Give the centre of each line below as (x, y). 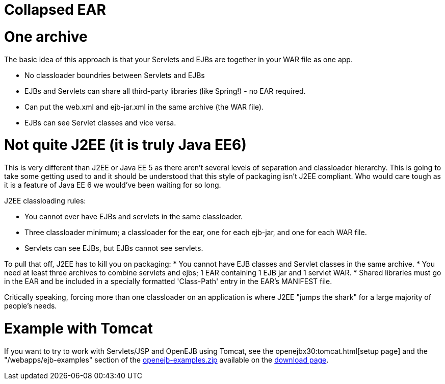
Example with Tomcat (78, 328)
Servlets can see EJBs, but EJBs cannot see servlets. (114, 248)
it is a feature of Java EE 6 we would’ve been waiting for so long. (113, 185)
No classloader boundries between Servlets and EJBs (115, 75)
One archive (46, 36)
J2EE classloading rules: (45, 201)
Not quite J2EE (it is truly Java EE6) (125, 145)
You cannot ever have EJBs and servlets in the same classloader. (134, 216)
